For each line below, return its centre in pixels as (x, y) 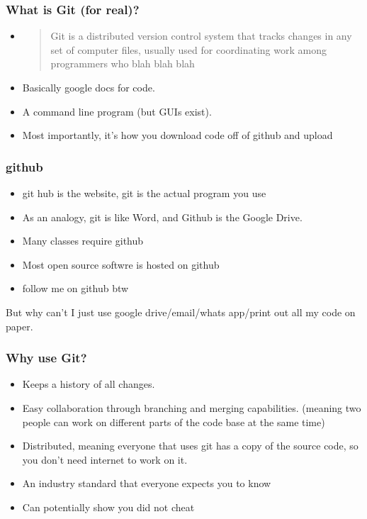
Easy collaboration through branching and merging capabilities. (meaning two (192, 407)
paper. (19, 326)
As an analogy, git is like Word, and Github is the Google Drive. (162, 217)
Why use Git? (46, 358)
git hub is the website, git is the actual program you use (144, 193)
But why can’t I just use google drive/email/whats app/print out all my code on (181, 312)
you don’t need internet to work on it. (105, 459)
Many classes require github (83, 241)
